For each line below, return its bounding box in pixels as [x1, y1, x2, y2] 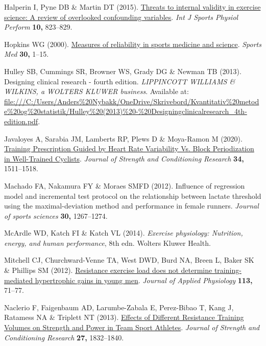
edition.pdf [4, 116, 38, 126]
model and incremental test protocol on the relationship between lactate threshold [4, 190, 261, 201]
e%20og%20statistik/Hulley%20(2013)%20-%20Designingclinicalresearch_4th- [4, 106, 247, 117]
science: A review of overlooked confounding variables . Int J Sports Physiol [4, 11, 238, 22]
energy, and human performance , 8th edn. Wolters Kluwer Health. [4, 237, 211, 248]
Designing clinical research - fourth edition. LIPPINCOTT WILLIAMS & [4, 76, 235, 86]
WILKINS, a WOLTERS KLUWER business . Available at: [4, 86, 189, 97]
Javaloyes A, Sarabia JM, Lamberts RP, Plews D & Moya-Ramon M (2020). [4, 133, 243, 144]
